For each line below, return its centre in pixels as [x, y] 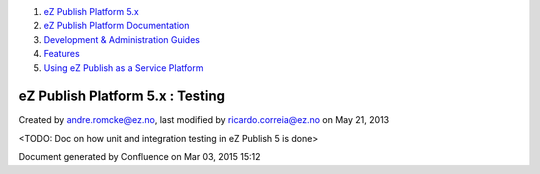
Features [61, 54]
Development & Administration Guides [121, 39]
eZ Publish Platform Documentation [116, 26]
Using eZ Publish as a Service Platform [123, 67]
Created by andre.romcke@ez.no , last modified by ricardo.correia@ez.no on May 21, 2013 [204, 120]
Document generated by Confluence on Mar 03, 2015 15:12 [139, 157]
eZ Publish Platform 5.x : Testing [121, 96]
